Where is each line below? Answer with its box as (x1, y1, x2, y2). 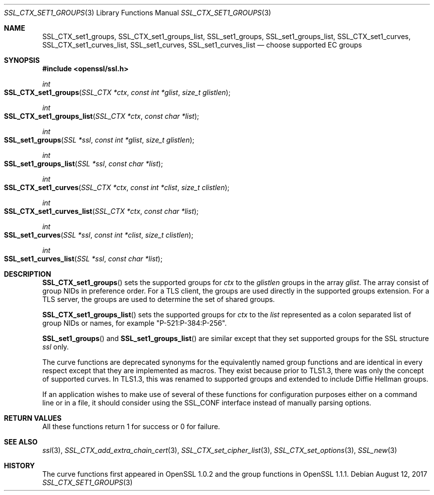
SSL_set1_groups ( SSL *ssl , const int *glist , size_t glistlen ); (4, 136, 195, 144)
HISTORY (4, 461, 35, 470)
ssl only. (42, 343, 69, 351)
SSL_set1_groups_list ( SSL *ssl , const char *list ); (4, 159, 163, 168)
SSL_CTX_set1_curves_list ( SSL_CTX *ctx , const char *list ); (4, 207, 199, 215)
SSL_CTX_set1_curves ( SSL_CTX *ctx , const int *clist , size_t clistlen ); (4, 183, 230, 192)
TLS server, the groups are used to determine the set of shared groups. (42, 295, 275, 303)
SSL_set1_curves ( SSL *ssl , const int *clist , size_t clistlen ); (4, 231, 194, 239)
